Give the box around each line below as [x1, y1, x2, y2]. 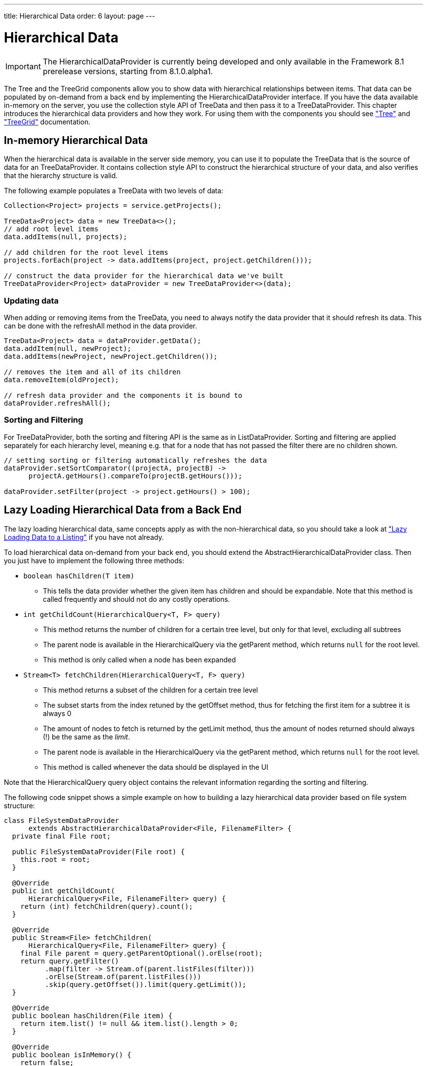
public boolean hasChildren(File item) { [12, 1011, 173, 1020]
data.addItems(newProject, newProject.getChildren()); [4, 352, 218, 361]
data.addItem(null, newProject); [4, 345, 132, 353]
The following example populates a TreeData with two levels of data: [4, 186, 223, 195]
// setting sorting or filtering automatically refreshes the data [4, 456, 267, 464]
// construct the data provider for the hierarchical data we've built [4, 272, 284, 280]
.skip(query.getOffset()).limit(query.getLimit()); [45, 980, 247, 988]
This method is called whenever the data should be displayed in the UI [43, 762, 269, 771]
